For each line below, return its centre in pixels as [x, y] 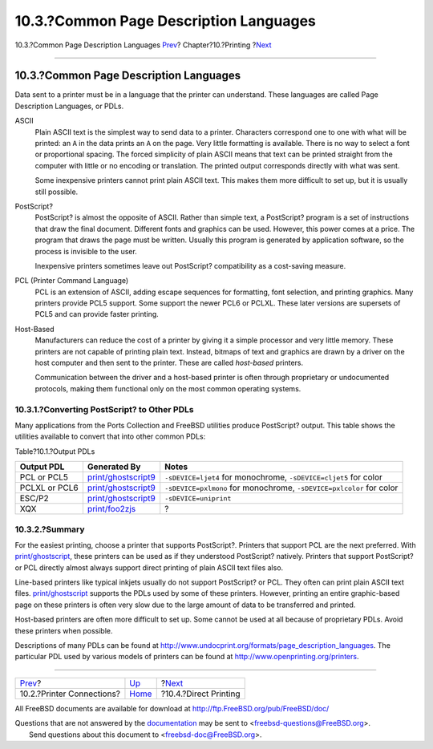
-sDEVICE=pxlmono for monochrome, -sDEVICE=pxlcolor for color [281, 488]
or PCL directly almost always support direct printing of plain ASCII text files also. [149, 567]
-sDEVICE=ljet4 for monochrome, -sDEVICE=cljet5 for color [273, 477]
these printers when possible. [64, 630]
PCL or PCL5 [44, 477]
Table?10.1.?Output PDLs [55, 451]
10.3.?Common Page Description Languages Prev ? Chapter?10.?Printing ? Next [143, 45]
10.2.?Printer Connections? [70, 694]
